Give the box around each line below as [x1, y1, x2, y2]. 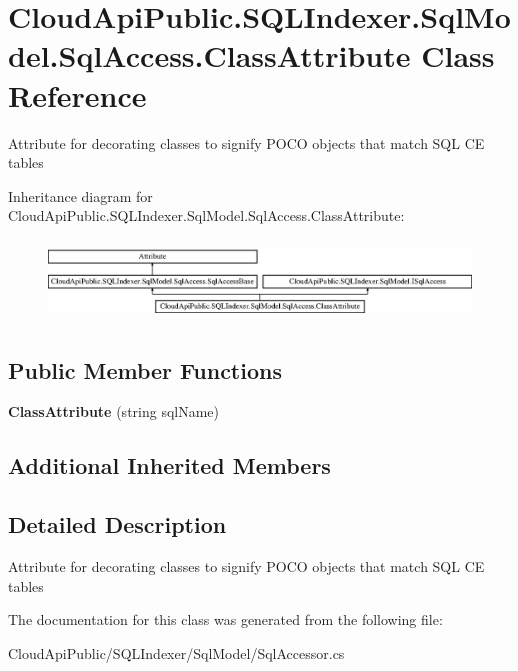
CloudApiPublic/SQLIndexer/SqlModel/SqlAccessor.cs [8, 642, 345, 663]
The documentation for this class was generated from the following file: [8, 609, 443, 630]
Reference [8, 74, 147, 115]
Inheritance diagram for [8, 185, 153, 206]
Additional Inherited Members [8, 450, 331, 481]
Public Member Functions [8, 354, 282, 385]
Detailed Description [8, 509, 227, 540]
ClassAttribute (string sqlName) [8, 401, 220, 422]
